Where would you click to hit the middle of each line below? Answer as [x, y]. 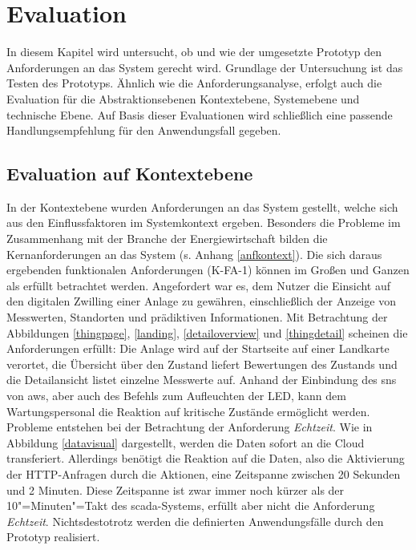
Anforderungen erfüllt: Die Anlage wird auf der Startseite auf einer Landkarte [198, 348]
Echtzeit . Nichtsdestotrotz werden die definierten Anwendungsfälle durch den [195, 521]
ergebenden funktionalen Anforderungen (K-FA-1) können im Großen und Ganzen [208, 270]
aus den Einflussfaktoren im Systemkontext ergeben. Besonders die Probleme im [204, 222]
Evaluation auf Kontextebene [130, 174]
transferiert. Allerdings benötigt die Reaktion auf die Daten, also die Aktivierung [206, 458]
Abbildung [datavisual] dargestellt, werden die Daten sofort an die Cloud [186, 442]
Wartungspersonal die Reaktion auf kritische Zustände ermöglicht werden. [188, 411]
